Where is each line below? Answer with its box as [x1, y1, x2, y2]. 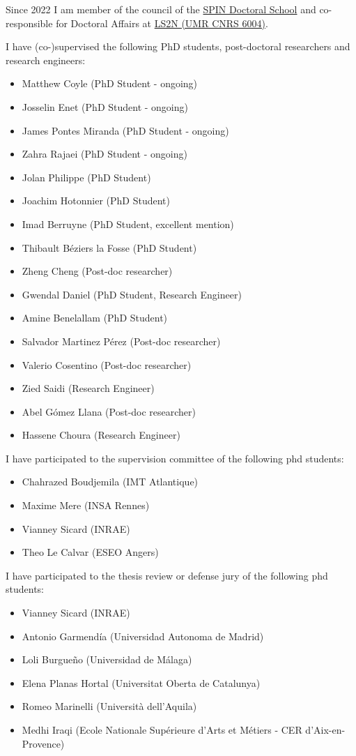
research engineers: [6, 52, 86, 67]
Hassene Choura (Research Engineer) [22, 428, 180, 442]
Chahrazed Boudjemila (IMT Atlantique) [22, 474, 199, 489]
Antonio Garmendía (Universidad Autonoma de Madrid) [22, 628, 264, 643]
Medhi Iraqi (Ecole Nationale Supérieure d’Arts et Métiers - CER [22, 723, 302, 736]
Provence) [22, 736, 65, 750]
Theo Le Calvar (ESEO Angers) [22, 545, 159, 559]
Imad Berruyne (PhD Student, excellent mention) [22, 216, 234, 231]
